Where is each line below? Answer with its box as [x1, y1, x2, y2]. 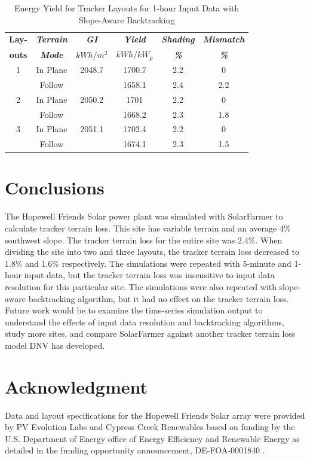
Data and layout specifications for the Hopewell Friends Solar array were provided [5, 409, 305, 421]
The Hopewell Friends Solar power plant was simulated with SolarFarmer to [5, 210, 283, 223]
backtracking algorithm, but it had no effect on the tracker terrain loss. [28, 292, 289, 304]
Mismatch [202, 33, 245, 45]
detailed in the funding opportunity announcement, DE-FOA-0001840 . [5, 444, 265, 456]
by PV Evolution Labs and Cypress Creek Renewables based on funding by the [5, 421, 295, 433]
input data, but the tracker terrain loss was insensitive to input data [24, 269, 275, 281]
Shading [161, 33, 195, 45]
